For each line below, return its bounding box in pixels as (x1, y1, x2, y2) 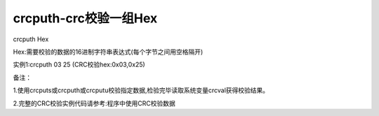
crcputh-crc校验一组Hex (13, 10, 158, 26)
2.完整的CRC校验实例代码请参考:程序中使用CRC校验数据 (13, 99, 175, 108)
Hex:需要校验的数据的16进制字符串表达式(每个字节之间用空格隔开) (13, 48, 204, 56)
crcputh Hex (13, 35, 49, 43)
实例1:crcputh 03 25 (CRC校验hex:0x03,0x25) (13, 60, 145, 69)
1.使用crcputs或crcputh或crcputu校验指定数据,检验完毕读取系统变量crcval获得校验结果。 (13, 86, 270, 94)
